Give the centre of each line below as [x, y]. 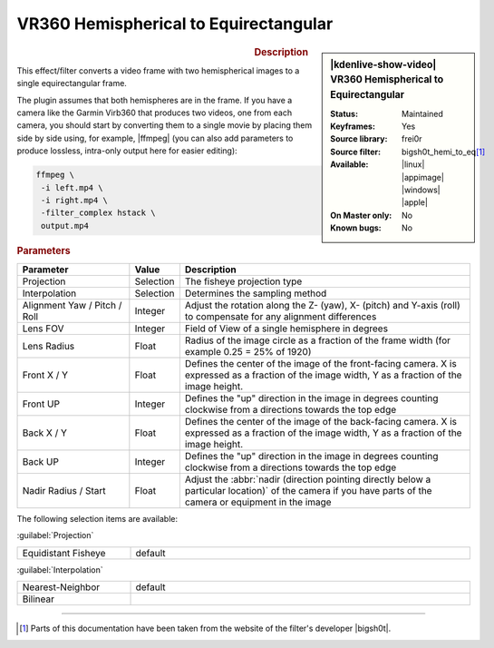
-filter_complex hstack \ [98, 213]
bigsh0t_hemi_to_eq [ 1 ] [444, 152]
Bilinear [38, 599]
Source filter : [355, 152]
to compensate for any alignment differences [281, 316]
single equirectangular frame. [72, 83]
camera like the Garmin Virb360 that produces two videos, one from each [155, 113]
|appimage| [423, 177]
